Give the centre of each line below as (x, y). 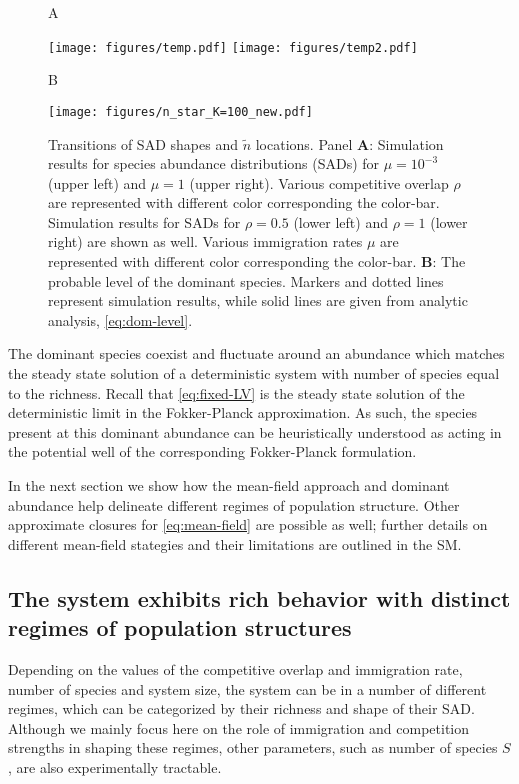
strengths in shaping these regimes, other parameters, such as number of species (253, 747)
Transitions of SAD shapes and (143, 143)
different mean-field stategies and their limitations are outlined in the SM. (235, 543)
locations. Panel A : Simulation (349, 143)
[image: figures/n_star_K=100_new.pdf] (180, 111)
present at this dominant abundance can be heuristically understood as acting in (255, 431)
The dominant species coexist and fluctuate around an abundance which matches (256, 353)
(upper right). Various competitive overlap (319, 182)
